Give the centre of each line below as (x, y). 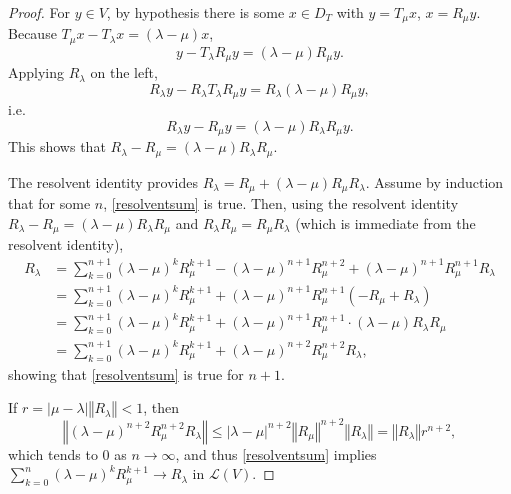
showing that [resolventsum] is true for (126, 373)
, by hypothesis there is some (195, 12)
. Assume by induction (434, 181)
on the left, (124, 72)
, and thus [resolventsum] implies (276, 453)
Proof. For (39, 12)
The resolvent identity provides (103, 181)
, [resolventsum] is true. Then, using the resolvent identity (281, 203)
